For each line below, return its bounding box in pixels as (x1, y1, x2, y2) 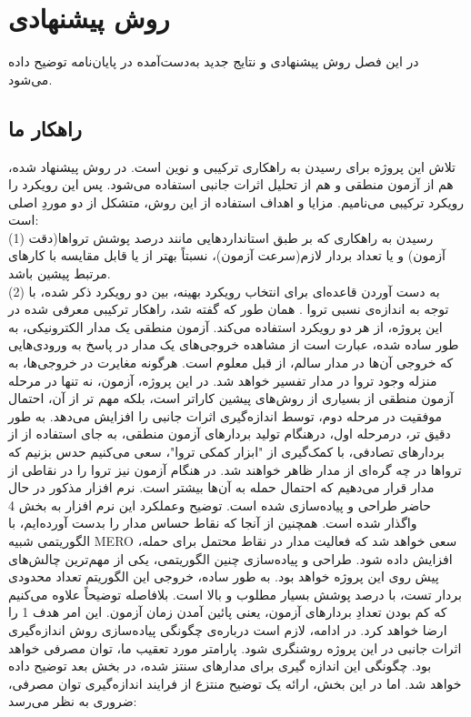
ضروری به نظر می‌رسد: (8, 692, 137, 711)
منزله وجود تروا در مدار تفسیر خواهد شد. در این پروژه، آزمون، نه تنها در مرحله (8, 370, 437, 389)
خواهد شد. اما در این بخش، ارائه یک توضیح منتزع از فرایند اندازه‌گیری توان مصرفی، (8, 673, 462, 692)
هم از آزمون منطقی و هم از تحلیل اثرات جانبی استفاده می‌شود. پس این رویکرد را (8, 175, 454, 194)
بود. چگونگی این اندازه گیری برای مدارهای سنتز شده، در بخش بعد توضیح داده (8, 656, 432, 675)
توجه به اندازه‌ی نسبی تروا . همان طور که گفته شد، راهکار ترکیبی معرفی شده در (8, 299, 449, 318)
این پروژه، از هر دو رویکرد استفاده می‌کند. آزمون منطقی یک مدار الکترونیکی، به (8, 317, 443, 336)
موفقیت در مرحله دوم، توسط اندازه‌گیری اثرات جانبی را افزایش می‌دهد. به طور (8, 406, 442, 425)
